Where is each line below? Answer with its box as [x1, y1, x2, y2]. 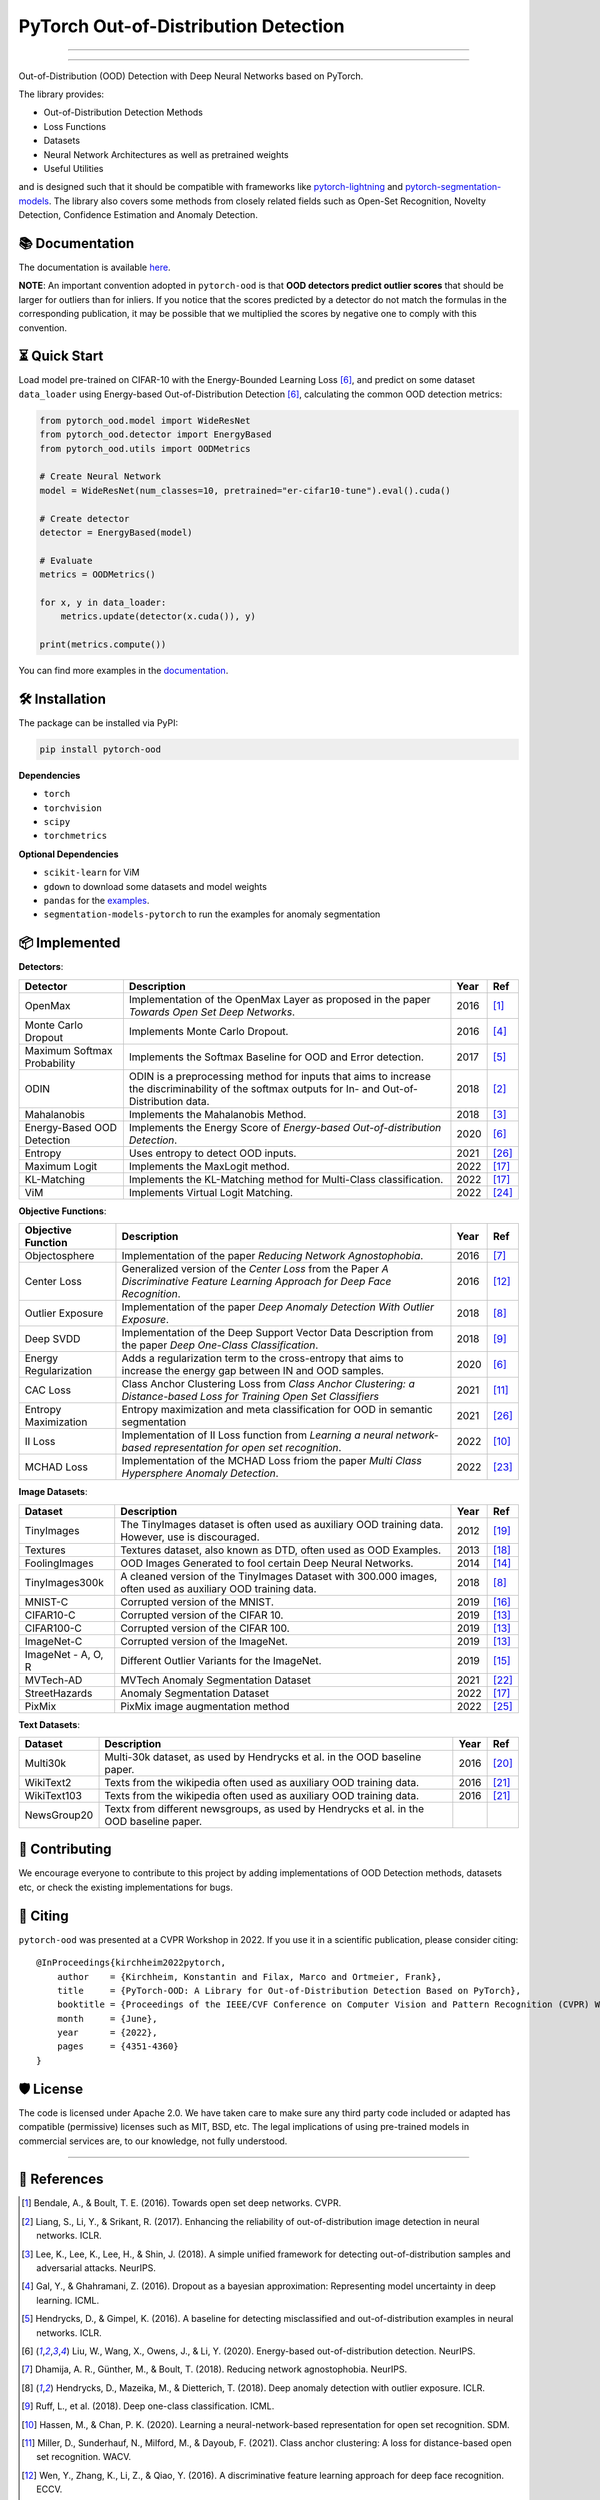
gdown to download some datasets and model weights [43, 880, 267, 892]
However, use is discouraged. [120, 1530, 260, 1544]
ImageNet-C [24, 1634, 83, 1648]
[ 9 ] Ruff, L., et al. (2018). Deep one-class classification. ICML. [21, 2400, 275, 2412]
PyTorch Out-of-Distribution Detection [18, 15, 345, 37]
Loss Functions [43, 120, 107, 132]
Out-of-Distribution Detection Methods [43, 106, 204, 119]
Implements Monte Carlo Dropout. [128, 1024, 289, 1038]
